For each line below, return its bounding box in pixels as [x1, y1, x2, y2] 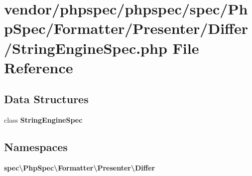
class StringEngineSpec [4, 115, 83, 125]
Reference [4, 57, 73, 77]
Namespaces [4, 139, 68, 155]
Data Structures [4, 91, 89, 107]
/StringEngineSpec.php [4, 37, 167, 58]
